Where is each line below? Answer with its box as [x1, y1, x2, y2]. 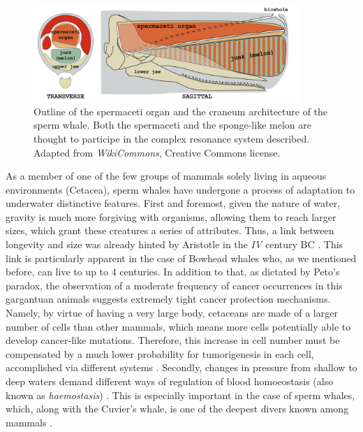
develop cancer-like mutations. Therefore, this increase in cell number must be [6, 333, 340, 347]
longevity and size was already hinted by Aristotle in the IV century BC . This [6, 237, 343, 252]
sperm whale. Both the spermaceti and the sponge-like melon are [34, 117, 311, 132]
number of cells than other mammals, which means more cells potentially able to [6, 319, 351, 333]
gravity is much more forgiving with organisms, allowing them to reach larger [6, 209, 336, 224]
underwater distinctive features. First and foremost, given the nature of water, [6, 196, 341, 210]
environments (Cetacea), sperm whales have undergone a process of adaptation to [6, 182, 355, 196]
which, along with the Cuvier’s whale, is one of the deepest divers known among [6, 401, 349, 416]
